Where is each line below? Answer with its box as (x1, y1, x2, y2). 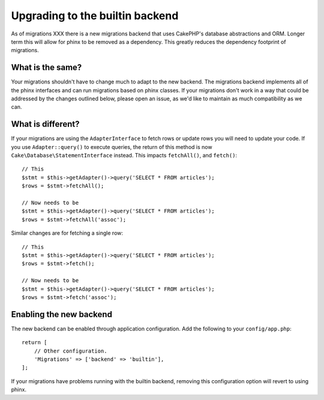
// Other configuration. (34, 347, 107, 354)
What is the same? (11, 62, 82, 73)
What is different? (11, 119, 80, 129)
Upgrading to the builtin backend (11, 9, 179, 22)
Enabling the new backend (11, 309, 112, 320)
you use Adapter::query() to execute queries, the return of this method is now (11, 143, 212, 150)
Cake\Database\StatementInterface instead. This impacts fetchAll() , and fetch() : (11, 152, 237, 159)
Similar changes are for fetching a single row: (11, 229, 123, 237)
